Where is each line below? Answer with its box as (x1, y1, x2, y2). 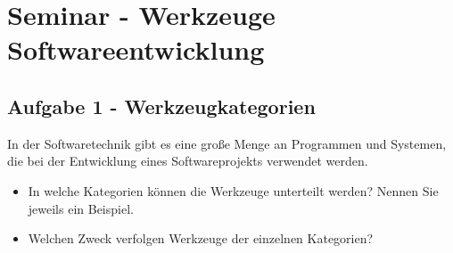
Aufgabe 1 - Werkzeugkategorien (7, 92, 316, 119)
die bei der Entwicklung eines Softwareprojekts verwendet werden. (7, 151, 368, 170)
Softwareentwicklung (7, 31, 265, 68)
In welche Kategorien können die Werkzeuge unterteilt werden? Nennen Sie (28, 181, 439, 200)
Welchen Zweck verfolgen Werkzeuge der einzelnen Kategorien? (28, 229, 374, 248)
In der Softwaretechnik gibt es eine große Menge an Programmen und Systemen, (7, 134, 447, 152)
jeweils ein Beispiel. (28, 199, 134, 217)
